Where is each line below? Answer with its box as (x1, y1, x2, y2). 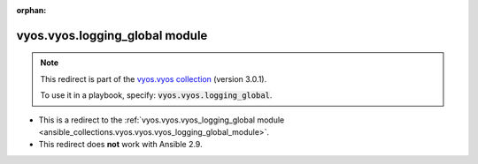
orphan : (16, 5, 47, 15)
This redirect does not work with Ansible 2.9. (38, 139, 203, 150)
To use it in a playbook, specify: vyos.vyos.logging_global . (40, 90, 273, 101)
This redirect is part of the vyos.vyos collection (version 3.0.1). (40, 73, 267, 84)
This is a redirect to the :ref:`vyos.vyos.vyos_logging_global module (38, 115, 285, 125)
